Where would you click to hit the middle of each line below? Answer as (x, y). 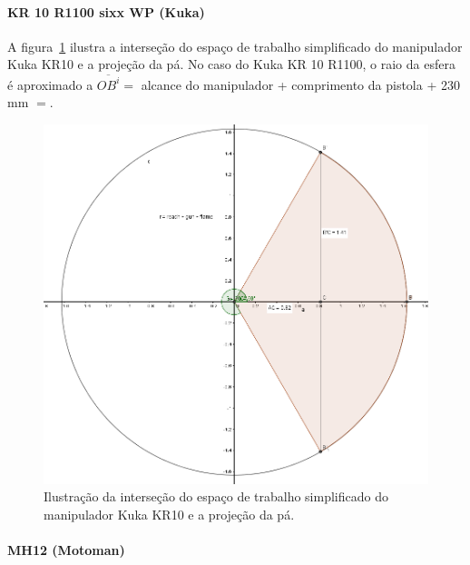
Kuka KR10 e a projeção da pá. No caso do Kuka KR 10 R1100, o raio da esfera (231, 64)
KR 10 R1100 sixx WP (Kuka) (106, 11)
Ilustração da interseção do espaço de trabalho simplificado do (216, 496)
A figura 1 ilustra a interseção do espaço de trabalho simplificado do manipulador (235, 46)
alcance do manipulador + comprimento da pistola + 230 (300, 84)
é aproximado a (50, 84)
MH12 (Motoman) (66, 550)
